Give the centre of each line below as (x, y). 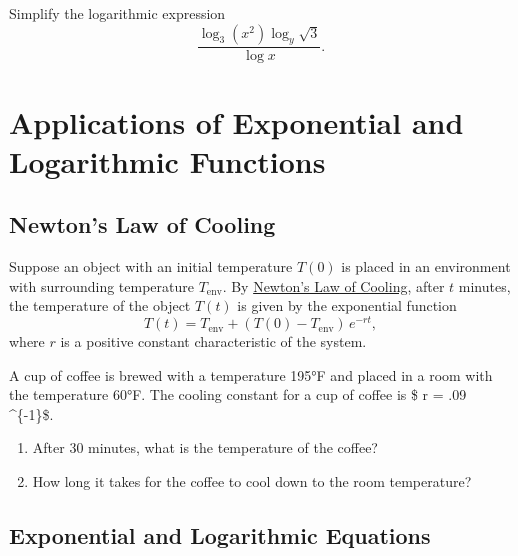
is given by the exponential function (347, 305)
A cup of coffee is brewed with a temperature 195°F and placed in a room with (251, 374)
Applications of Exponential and (236, 121)
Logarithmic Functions (167, 160)
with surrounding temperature (101, 285)
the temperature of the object (100, 305)
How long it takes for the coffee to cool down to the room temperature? (252, 481)
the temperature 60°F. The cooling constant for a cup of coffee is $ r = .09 (238, 394)
